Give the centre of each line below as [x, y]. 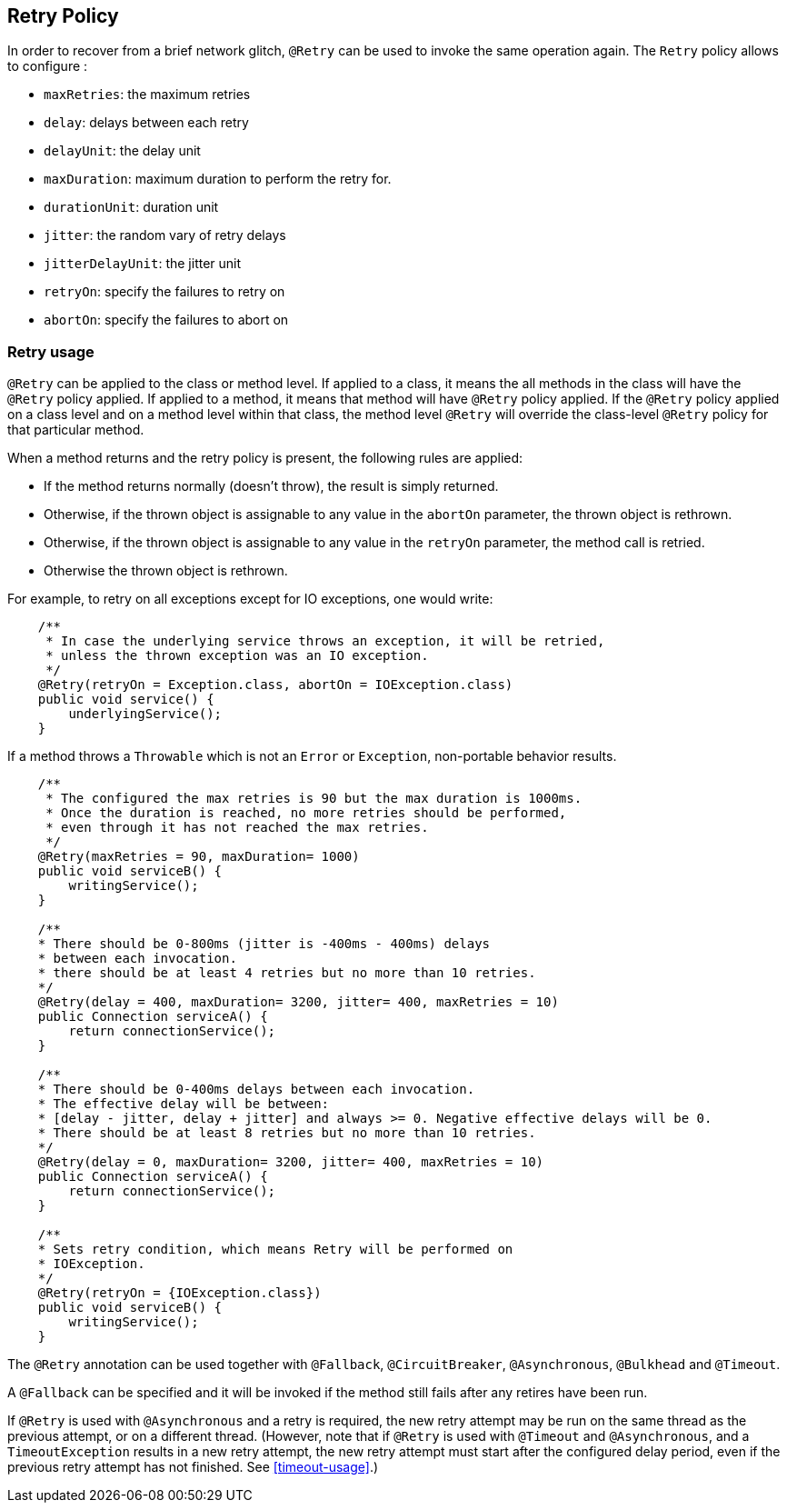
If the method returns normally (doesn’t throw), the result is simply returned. [271, 486]
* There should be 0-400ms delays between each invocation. [256, 1090]
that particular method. [76, 430]
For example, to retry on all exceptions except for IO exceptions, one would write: [250, 599]
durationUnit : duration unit [131, 207]
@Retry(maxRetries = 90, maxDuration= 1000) [199, 857]
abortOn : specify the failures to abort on [166, 320]
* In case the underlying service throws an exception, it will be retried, [325, 641]
